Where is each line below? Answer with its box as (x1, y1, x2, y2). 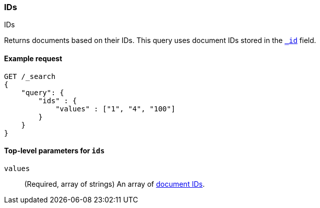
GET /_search (4, 72, 56, 80)
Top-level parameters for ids (4, 146, 105, 155)
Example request (4, 54, 62, 63)
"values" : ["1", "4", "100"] (55, 104, 176, 113)
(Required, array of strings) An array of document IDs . (24, 179, 205, 188)
